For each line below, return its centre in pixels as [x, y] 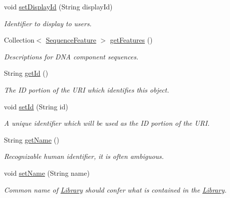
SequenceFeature [71, 40]
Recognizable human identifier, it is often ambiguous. [84, 156]
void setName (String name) [47, 173]
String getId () [26, 73]
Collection [19, 40]
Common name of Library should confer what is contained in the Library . [115, 189]
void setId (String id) [36, 106]
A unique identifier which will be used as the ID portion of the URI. [107, 123]
